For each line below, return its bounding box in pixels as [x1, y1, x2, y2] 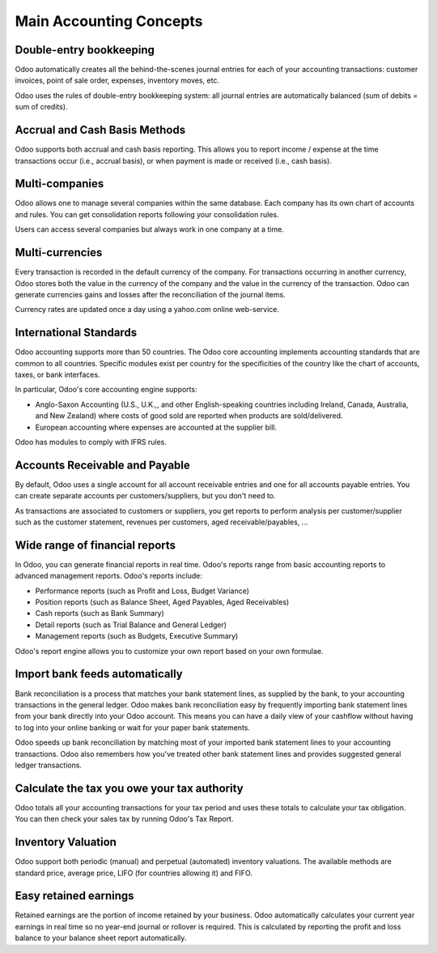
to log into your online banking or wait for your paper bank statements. [15, 722, 251, 733]
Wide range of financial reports [15, 538, 176, 552]
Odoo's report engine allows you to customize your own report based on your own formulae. [15, 646, 324, 656]
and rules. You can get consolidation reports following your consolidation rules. [15, 209, 279, 219]
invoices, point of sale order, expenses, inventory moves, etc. [15, 75, 220, 85]
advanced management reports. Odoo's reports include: [15, 571, 202, 581]
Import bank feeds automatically [15, 667, 183, 681]
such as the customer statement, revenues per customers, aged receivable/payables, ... [15, 517, 308, 527]
